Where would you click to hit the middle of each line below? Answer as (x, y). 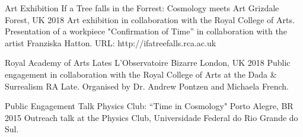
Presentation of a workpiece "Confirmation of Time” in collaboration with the (146, 31)
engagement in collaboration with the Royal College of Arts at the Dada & (141, 74)
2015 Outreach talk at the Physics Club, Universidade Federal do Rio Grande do (151, 117)
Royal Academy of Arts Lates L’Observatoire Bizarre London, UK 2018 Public (148, 63)
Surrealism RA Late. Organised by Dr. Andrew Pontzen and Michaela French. (147, 86)
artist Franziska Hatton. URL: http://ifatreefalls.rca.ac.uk (111, 42)
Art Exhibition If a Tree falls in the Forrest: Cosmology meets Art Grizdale (142, 8)
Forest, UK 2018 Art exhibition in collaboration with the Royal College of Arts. (150, 19)
